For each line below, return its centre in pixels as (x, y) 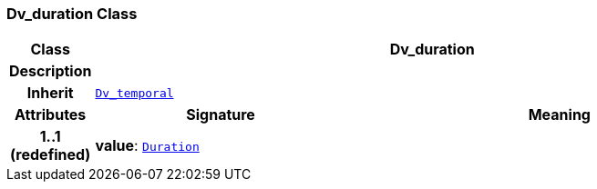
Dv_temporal (134, 93)
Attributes (51, 115)
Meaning (559, 115)
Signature (221, 115)
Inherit (50, 93)
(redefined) (51, 155)
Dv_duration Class (72, 14)
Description (51, 71)
